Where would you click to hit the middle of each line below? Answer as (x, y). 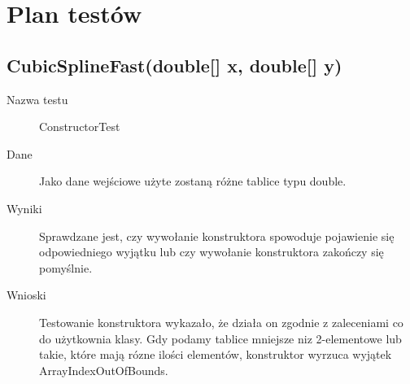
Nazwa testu (37, 99)
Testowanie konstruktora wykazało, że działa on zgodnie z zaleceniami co (221, 322)
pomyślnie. (66, 267)
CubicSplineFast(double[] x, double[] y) (174, 65)
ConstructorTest (80, 127)
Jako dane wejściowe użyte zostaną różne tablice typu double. (193, 181)
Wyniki (24, 208)
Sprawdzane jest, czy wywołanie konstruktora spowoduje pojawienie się (217, 236)
